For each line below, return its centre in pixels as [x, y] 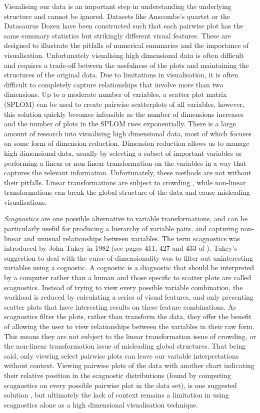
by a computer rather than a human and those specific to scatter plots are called [128, 277]
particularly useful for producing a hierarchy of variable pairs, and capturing [121, 228]
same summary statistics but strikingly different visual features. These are [117, 35]
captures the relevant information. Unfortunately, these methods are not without [128, 173]
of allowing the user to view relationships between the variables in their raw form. [129, 326]
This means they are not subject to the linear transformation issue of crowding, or [130, 336]
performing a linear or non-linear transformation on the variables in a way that [125, 163]
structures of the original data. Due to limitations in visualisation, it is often [121, 75]
